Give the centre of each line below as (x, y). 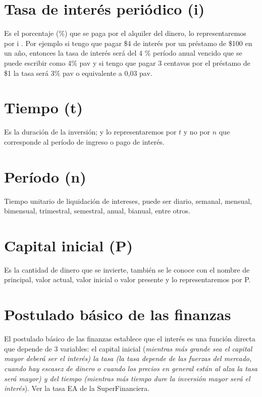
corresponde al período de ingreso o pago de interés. (84, 141)
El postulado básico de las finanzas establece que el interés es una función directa (130, 339)
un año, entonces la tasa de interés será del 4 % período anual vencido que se (123, 53)
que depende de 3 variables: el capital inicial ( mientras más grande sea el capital (128, 348)
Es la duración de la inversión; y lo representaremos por (90, 132)
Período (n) (45, 176)
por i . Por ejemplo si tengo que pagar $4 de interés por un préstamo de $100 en (128, 43)
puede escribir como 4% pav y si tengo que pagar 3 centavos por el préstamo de (127, 62)
